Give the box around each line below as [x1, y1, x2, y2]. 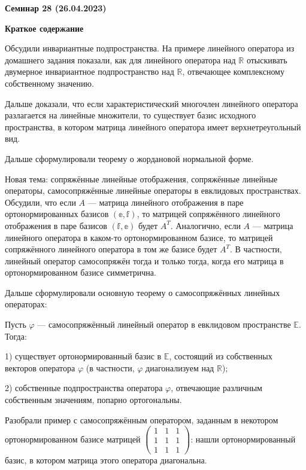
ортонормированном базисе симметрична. [5, 266, 156, 279]
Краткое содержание [5, 22, 84, 34]
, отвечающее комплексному [182, 65, 284, 78]
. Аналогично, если [170, 219, 241, 231]
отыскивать [246, 53, 287, 66]
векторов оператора [5, 361, 75, 374]
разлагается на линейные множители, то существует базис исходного [5, 109, 256, 121]
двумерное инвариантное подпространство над [5, 65, 174, 78]
